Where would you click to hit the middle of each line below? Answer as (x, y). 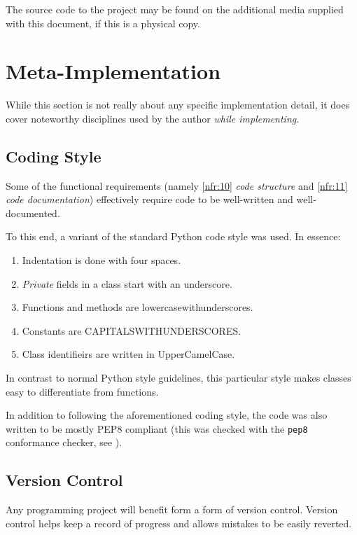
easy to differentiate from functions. (82, 391)
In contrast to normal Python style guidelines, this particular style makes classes (178, 378)
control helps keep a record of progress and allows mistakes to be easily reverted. (179, 523)
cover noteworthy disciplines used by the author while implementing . (153, 118)
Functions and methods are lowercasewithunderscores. (138, 307)
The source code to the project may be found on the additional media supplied (175, 9)
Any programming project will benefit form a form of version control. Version (172, 509)
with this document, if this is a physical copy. (103, 23)
